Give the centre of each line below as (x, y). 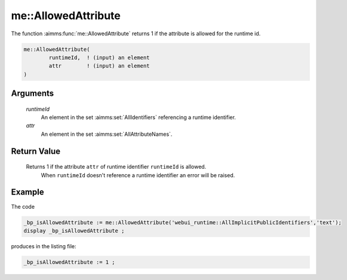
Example (27, 192)
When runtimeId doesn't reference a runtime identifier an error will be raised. (138, 175)
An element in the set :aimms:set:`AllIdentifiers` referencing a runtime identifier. (138, 117)
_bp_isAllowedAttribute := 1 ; (70, 262)
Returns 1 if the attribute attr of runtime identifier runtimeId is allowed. (116, 167)
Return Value (36, 151)
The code (23, 206)
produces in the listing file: (44, 246)
